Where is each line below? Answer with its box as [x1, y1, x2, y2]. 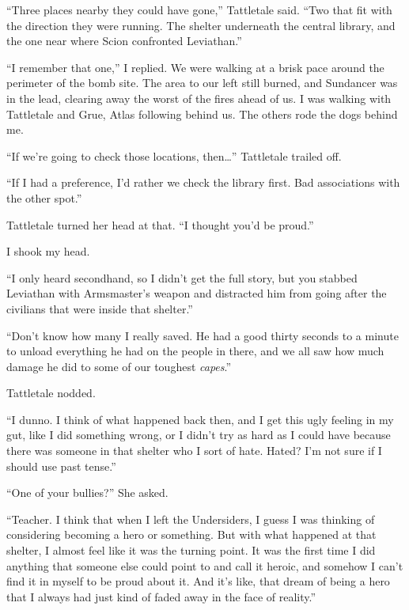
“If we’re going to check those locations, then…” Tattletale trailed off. [6, 147, 342, 164]
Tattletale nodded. [6, 385, 96, 401]
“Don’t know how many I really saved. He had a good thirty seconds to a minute [6, 327, 399, 343]
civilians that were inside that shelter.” [6, 300, 193, 316]
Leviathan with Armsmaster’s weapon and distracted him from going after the [6, 285, 387, 301]
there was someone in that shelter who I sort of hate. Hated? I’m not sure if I [6, 442, 382, 459]
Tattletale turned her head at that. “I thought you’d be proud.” [6, 216, 314, 233]
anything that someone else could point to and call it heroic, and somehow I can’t [6, 557, 403, 574]
